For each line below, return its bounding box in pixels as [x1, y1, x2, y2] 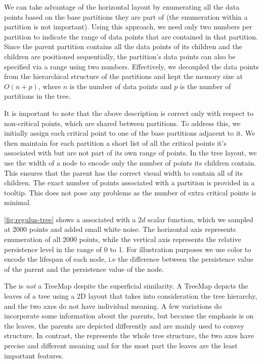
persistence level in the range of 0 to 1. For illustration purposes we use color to [4, 244, 251, 254]
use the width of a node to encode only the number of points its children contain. [4, 157, 256, 168]
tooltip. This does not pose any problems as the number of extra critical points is [4, 187, 256, 197]
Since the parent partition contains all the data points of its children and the [4, 41, 242, 52]
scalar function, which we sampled [147, 214, 253, 224]
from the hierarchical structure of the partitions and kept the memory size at [4, 71, 243, 82]
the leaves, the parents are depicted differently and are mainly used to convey [4, 320, 244, 331]
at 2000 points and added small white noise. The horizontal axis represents [4, 224, 236, 234]
